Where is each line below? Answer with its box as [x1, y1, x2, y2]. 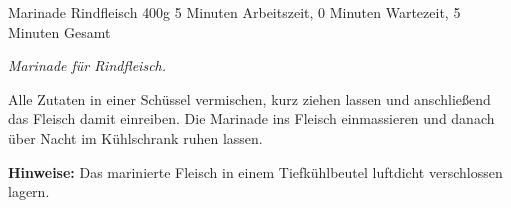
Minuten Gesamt [8, 21, 111, 42]
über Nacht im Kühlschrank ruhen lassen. [8, 127, 263, 148]
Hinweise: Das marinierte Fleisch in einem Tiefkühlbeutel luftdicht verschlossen [8, 161, 503, 182]
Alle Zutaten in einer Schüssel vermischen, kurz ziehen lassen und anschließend [8, 88, 491, 109]
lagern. [8, 181, 50, 202]
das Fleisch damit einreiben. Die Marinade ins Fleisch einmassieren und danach [8, 108, 495, 129]
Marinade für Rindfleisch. [8, 55, 167, 76]
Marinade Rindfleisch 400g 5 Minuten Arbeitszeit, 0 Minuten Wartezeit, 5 [8, 2, 461, 22]
